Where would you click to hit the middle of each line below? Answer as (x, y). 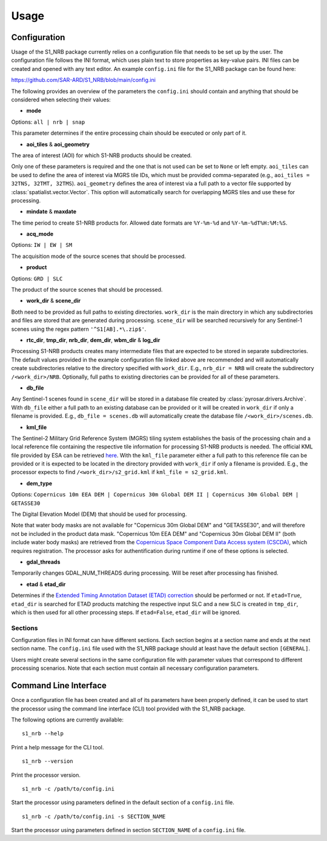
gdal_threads (43, 562)
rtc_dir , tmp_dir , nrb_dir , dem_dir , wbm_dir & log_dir (93, 340)
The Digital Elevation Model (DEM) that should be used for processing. (99, 514)
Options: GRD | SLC (37, 279)
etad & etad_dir (46, 584)
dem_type (39, 483)
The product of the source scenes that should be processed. (87, 290)
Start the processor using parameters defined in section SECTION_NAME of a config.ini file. (128, 830)
